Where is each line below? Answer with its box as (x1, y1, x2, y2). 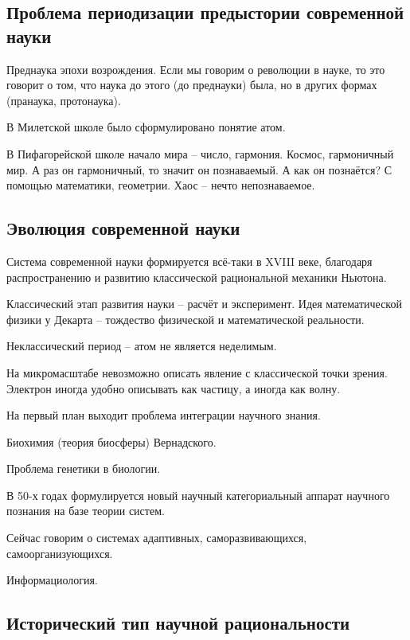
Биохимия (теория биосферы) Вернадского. (6, 433, 217, 450)
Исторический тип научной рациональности (6, 611, 350, 635)
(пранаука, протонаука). (6, 92, 121, 108)
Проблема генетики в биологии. (6, 460, 161, 477)
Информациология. (6, 572, 98, 588)
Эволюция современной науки (6, 216, 240, 240)
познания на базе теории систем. (6, 502, 165, 519)
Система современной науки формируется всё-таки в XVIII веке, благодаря (6, 252, 373, 269)
